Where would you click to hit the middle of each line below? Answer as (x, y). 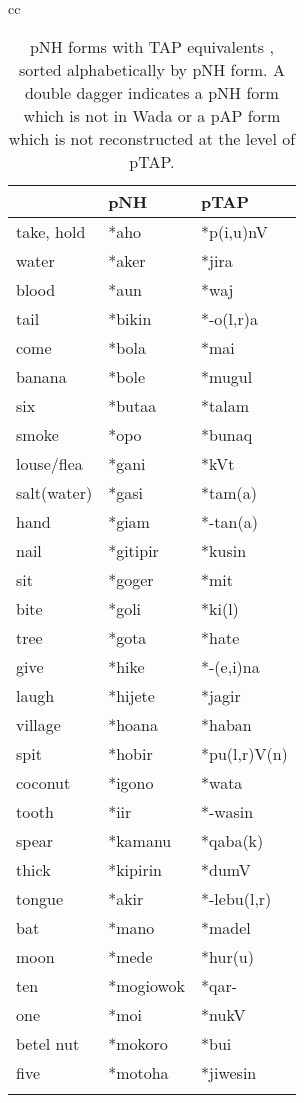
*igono (131, 782)
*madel (226, 927)
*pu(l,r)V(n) (244, 753)
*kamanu (140, 840)
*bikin (130, 318)
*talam (225, 405)
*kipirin (135, 869)
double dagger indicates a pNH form (151, 92)
